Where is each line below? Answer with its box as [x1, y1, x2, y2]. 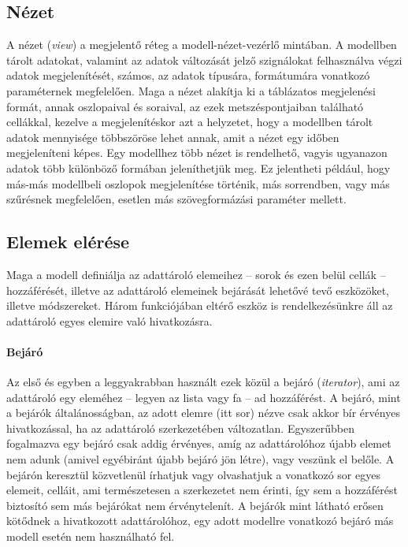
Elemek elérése [6, 229, 130, 254]
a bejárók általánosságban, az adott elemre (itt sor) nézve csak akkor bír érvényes [6, 404, 400, 421]
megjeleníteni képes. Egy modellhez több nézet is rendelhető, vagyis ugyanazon [6, 144, 388, 161]
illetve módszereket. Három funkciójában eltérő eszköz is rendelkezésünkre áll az [6, 297, 393, 314]
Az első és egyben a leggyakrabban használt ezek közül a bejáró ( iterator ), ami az [6, 374, 400, 390]
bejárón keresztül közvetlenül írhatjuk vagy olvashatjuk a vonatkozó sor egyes [6, 466, 380, 482]
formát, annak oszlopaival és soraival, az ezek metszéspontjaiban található [6, 98, 364, 114]
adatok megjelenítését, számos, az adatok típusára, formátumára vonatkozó [6, 67, 370, 84]
